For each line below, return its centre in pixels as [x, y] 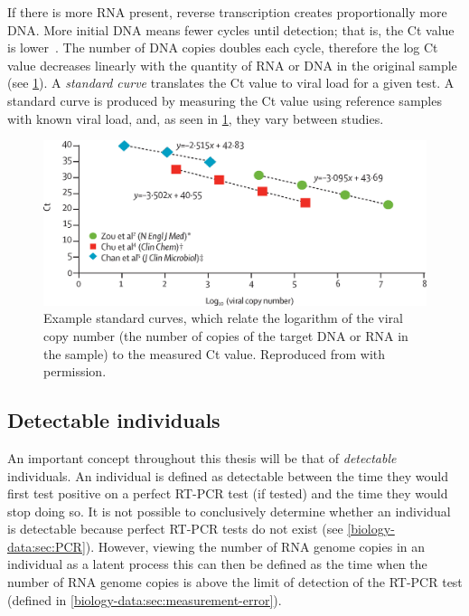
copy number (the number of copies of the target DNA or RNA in [226, 335]
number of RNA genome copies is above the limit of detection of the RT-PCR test [235, 582]
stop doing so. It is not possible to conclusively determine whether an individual [229, 511]
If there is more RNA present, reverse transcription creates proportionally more [227, 12]
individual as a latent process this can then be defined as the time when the [217, 564]
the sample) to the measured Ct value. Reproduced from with [215, 353]
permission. [75, 371]
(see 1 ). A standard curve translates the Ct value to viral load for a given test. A [231, 83]
